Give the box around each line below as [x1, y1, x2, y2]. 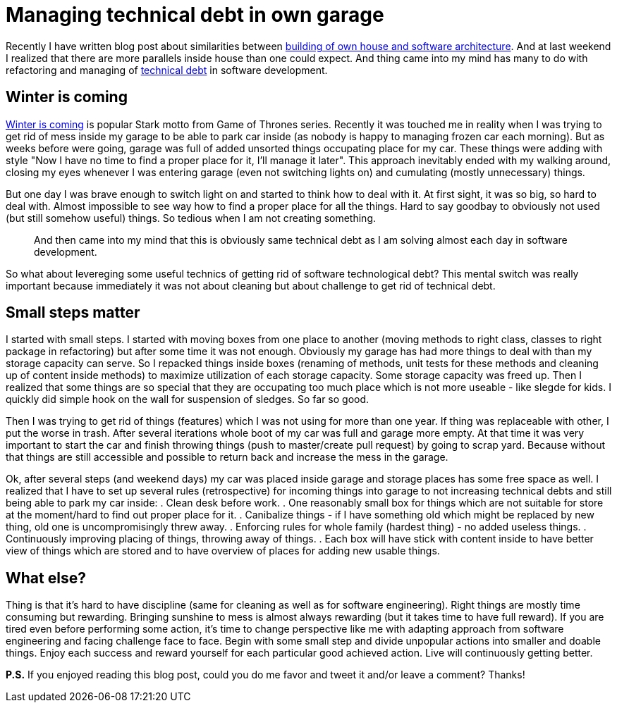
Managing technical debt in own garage [6, 3, 384, 27]
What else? [6, 569, 86, 587]
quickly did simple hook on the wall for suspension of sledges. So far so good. [6, 393, 369, 406]
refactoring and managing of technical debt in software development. [6, 63, 328, 76]
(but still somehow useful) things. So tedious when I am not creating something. [6, 211, 377, 224]
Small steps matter [6, 304, 140, 322]
